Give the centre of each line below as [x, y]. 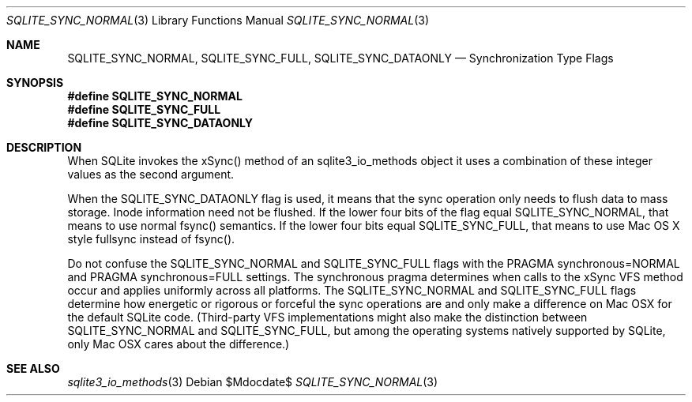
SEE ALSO [33, 368]
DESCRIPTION [44, 147]
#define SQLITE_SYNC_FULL [144, 109]
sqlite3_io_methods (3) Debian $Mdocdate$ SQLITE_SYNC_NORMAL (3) [253, 382]
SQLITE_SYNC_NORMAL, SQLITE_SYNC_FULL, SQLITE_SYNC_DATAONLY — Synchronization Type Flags [340, 58]
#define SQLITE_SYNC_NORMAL [155, 96]
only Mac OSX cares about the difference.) [179, 344]
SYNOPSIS [35, 83]
